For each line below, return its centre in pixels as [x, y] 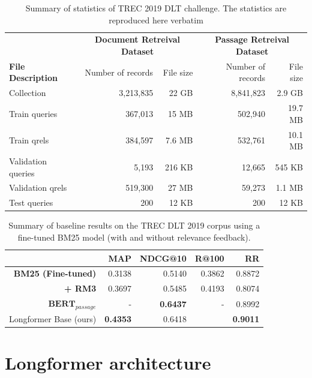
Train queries [33, 113]
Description [34, 78]
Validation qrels [38, 187]
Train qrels [29, 140]
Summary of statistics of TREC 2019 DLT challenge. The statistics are [156, 8]
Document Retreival [138, 39]
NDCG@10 [163, 258]
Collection [28, 93]
